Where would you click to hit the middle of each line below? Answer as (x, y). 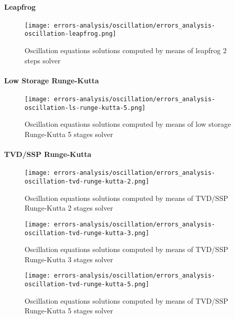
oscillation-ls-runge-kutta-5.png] (85, 108)
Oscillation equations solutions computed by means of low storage (128, 124)
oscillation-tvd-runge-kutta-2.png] (87, 182)
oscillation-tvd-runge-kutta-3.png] (87, 233)
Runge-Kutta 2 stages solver (69, 208)
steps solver (43, 60)
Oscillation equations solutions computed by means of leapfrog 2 (126, 50)
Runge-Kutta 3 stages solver (69, 259)
